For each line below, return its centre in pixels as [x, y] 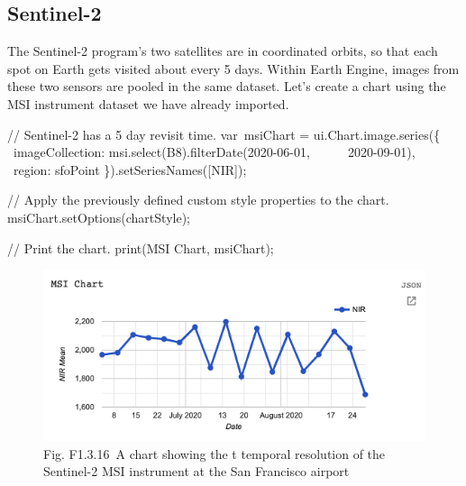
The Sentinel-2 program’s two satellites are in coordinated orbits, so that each [223, 51]
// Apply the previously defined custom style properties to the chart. [198, 200]
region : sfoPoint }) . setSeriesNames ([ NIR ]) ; [130, 169]
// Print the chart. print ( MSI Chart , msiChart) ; [141, 248]
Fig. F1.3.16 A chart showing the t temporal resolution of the [215, 453]
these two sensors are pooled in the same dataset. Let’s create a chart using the [227, 86]
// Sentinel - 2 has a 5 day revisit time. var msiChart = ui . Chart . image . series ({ [224, 134]
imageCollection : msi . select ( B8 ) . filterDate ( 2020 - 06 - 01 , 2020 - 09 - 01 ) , [214, 152]
